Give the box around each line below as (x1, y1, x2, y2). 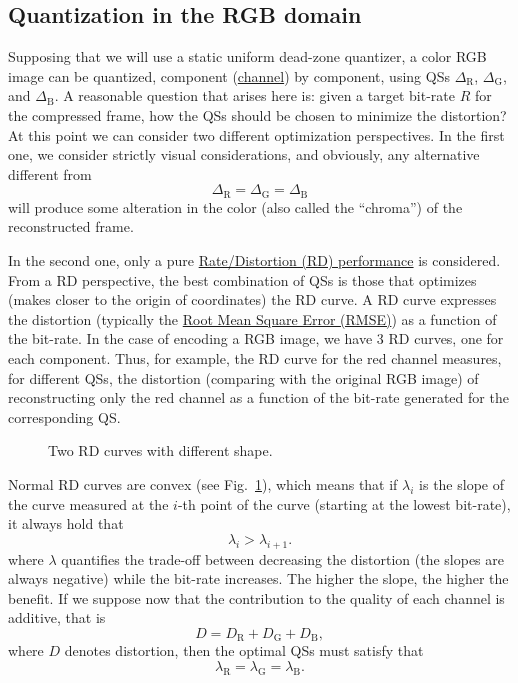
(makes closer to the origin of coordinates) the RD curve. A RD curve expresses (8, 289, 497, 310)
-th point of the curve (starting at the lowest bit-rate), (177, 493, 511, 514)
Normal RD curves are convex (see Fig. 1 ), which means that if (8, 473, 398, 494)
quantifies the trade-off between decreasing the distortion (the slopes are (61, 548, 504, 569)
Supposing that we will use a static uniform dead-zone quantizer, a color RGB (8, 46, 487, 67)
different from (8, 163, 92, 184)
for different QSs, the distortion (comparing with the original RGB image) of (8, 367, 479, 388)
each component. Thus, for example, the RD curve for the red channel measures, (8, 347, 502, 368)
